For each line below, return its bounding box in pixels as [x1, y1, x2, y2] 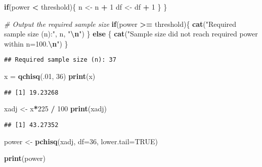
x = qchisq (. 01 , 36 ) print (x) [4, 71, 96, 81]
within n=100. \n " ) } [4, 38, 68, 49]
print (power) [4, 153, 46, 163]
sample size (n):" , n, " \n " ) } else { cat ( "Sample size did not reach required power [4, 28, 258, 39]
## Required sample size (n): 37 [4, 56, 116, 64]
